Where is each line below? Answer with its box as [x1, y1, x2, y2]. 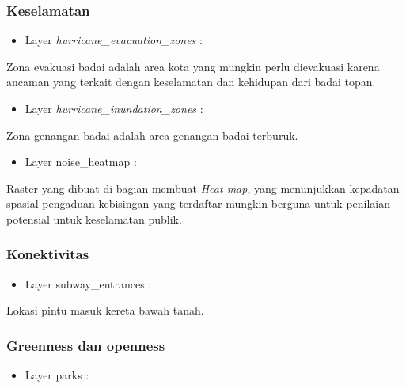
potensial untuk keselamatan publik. [6, 210, 182, 227]
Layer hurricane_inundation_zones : [25, 100, 203, 116]
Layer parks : [25, 367, 89, 383]
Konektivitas [6, 244, 89, 264]
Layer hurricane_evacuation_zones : [25, 32, 203, 48]
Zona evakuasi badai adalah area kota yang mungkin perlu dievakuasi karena [6, 58, 380, 74]
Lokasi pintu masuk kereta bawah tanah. [6, 302, 204, 318]
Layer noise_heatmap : [25, 153, 137, 170]
